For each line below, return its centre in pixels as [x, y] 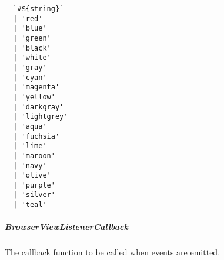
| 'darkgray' [39, 107]
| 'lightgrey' [41, 117]
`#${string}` [39, 9]
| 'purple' [34, 185]
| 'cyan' [30, 77]
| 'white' [32, 58]
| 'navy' [30, 166]
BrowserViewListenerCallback [66, 227]
